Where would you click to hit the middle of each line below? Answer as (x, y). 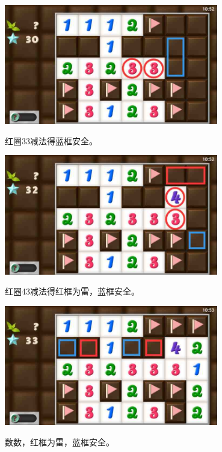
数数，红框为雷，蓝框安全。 (60, 441)
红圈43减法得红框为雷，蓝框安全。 (72, 291)
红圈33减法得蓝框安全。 (51, 140)
